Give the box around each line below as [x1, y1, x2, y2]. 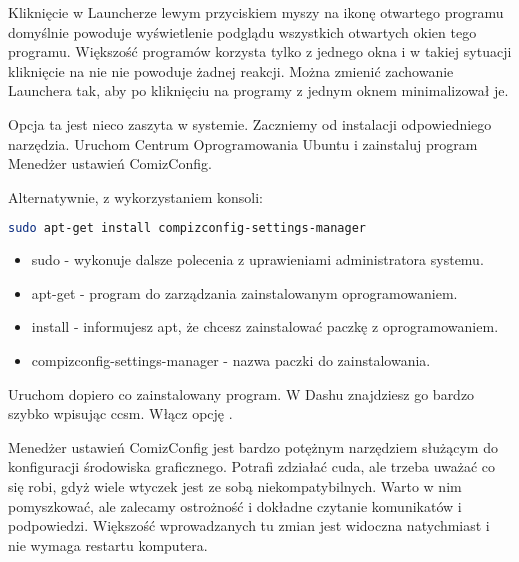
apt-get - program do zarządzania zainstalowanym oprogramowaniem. [31, 282, 458, 303]
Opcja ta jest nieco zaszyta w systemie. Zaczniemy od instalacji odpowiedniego [8, 113, 492, 134]
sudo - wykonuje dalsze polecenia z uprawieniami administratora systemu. [31, 249, 484, 270]
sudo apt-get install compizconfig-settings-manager [8, 221, 366, 236]
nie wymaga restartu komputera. [8, 534, 208, 555]
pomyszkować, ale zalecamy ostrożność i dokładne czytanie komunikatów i [8, 495, 462, 516]
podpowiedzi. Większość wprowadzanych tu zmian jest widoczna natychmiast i [8, 515, 490, 536]
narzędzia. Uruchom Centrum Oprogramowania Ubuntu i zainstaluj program [8, 133, 478, 154]
